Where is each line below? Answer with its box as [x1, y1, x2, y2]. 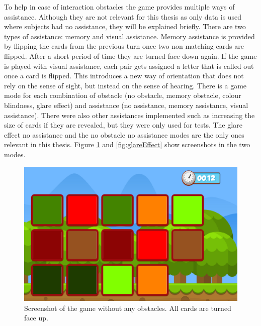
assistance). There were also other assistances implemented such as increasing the [4, 110, 255, 120]
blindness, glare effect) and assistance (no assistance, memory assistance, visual [4, 99, 248, 110]
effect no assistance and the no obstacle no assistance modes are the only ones [4, 129, 244, 140]
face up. [24, 312, 48, 323]
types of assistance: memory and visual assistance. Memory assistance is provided [4, 31, 255, 41]
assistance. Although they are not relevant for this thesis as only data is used [4, 11, 242, 22]
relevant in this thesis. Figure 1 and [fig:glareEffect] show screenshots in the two [4, 139, 250, 150]
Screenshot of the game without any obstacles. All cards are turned [24, 302, 231, 313]
